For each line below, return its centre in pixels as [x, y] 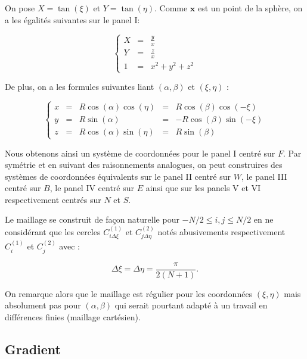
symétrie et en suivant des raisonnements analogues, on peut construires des [144, 165]
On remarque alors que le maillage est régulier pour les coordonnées [129, 293]
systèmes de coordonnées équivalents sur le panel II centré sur [118, 176]
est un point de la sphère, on [250, 8]
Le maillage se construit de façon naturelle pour [92, 219]
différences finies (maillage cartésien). [73, 316]
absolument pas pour [43, 305]
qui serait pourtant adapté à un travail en [191, 305]
